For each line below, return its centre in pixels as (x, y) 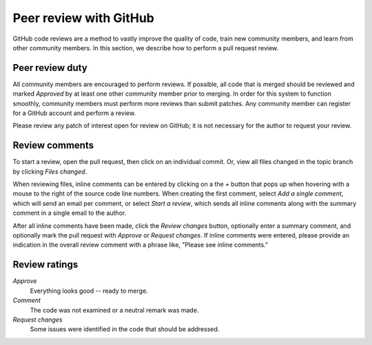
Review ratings (45, 265)
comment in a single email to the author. (70, 213)
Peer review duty (50, 68)
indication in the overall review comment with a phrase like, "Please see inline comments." (141, 245)
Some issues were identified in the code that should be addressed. (125, 329)
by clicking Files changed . (50, 171)
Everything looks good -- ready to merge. (89, 291)
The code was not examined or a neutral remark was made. (114, 310)
